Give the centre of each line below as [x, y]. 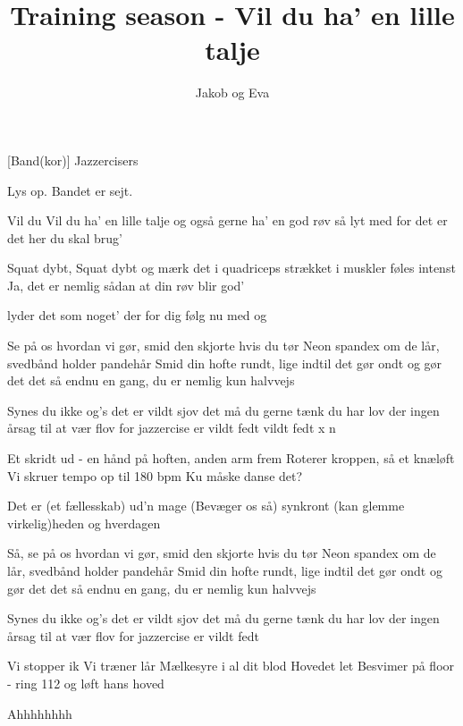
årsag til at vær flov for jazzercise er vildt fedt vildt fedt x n [172, 428]
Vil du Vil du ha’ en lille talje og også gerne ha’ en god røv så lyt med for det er [227, 220]
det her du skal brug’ [65, 237]
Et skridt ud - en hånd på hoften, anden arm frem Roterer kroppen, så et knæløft [231, 458]
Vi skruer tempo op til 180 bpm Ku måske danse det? [155, 475]
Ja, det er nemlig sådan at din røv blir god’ [126, 285]
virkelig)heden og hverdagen [84, 523]
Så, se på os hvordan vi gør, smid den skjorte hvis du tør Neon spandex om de [222, 553]
